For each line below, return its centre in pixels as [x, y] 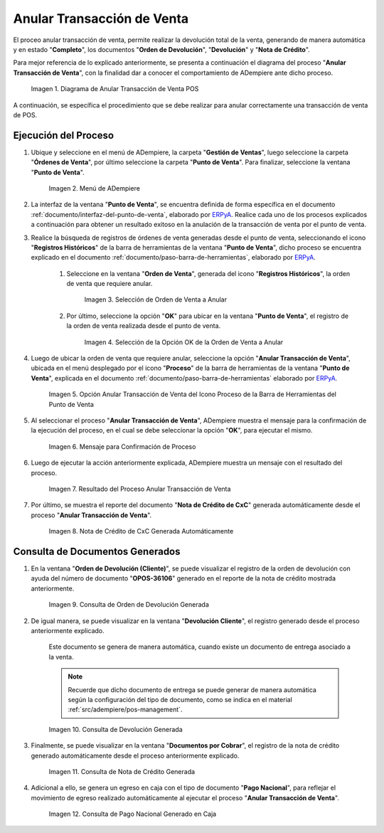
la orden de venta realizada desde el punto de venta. [144, 326]
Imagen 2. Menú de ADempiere [94, 188]
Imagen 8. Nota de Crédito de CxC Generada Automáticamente [141, 531]
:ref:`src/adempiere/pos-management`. [125, 710]
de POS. [25, 115]
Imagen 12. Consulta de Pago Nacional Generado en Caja [133, 814]
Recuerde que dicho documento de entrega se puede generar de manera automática [192, 689]
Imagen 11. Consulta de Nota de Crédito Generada [122, 771]
